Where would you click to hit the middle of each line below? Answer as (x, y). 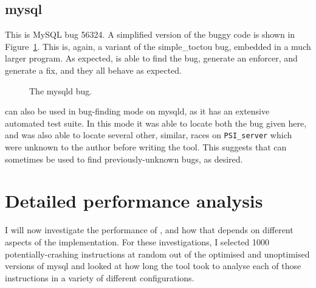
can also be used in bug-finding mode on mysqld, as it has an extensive (137, 111)
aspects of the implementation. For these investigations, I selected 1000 (137, 241)
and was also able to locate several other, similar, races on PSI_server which (149, 135)
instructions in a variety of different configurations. (100, 277)
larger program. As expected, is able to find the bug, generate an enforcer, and (151, 58)
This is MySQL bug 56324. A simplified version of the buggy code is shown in (150, 34)
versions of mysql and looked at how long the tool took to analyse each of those (153, 266)
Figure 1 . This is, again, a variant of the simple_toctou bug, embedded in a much (158, 46)
